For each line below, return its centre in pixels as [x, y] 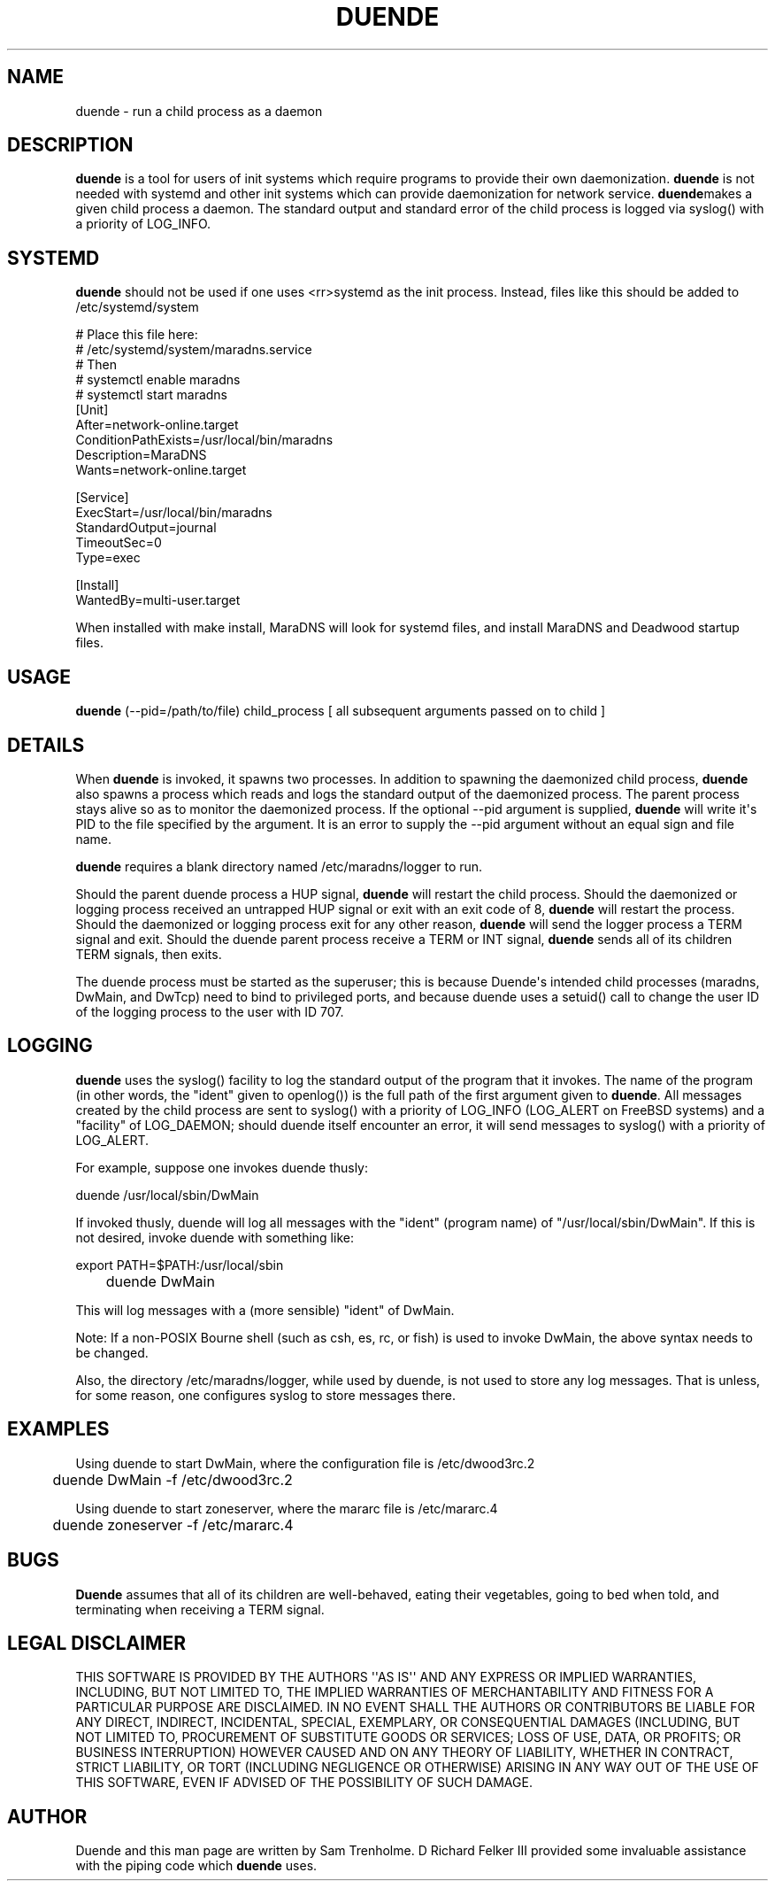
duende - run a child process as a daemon [199, 111]
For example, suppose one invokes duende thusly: [222, 1167]
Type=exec [108, 558]
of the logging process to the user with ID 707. [210, 1011]
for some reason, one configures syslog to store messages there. [266, 1395]
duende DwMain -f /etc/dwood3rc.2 [173, 1479]
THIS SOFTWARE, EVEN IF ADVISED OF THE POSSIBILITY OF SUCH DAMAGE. [304, 1783]
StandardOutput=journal [146, 528]
